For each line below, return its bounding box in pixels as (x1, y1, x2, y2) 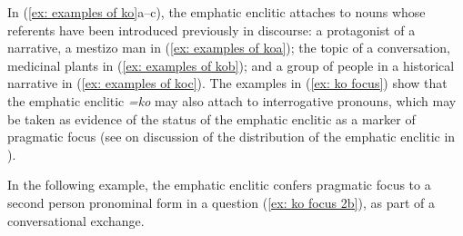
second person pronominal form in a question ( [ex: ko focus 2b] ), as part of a (7, 192, 435, 211)
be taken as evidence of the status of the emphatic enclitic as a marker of (7, 109, 416, 128)
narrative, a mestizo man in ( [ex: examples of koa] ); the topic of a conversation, (7, 38, 450, 57)
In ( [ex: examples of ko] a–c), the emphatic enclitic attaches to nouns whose (7, 3, 426, 21)
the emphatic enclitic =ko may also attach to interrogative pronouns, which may (7, 91, 457, 110)
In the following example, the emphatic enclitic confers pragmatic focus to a (7, 175, 431, 194)
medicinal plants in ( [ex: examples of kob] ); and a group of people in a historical (7, 55, 455, 74)
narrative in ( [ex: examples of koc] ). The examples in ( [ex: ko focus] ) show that (7, 74, 448, 93)
